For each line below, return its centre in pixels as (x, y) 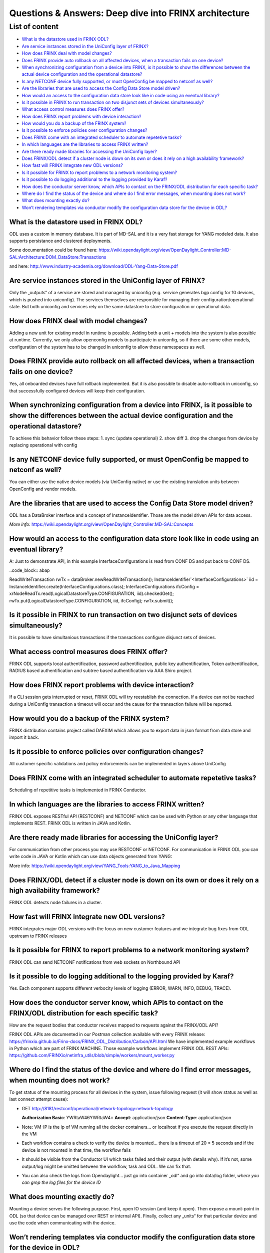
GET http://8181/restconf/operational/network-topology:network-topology (97, 1108)
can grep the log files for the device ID (61, 1182)
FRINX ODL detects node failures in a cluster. (56, 903)
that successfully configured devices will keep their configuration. (77, 390)
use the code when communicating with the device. (62, 1222)
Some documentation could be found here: (53, 250)
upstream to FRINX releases (38, 936)
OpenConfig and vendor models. (43, 489)
